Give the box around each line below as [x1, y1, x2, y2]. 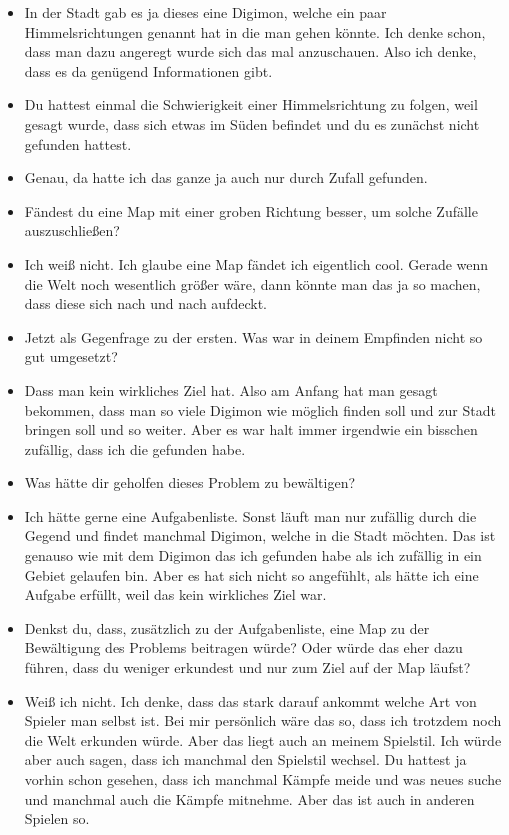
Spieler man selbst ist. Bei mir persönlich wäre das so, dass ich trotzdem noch [24, 710, 502, 731]
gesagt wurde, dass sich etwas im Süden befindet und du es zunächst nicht [24, 113, 480, 134]
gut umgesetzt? [24, 346, 118, 367]
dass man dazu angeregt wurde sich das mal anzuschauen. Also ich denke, [24, 41, 477, 62]
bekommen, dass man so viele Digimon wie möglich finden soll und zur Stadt [24, 399, 496, 420]
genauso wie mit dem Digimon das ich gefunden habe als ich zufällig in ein [24, 545, 482, 566]
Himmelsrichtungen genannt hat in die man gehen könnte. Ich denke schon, [24, 21, 486, 42]
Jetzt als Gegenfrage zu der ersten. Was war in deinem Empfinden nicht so [24, 326, 483, 347]
